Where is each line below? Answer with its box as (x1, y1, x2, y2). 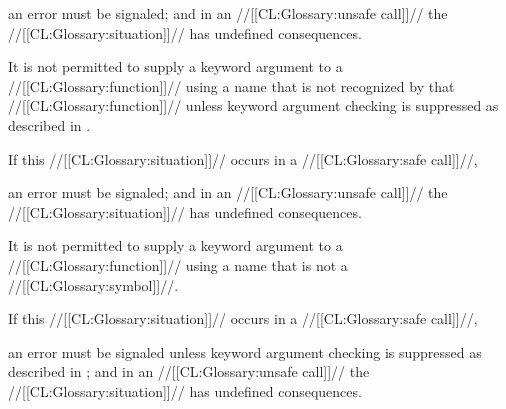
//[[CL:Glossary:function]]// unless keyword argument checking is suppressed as (8, 95, 499, 116)
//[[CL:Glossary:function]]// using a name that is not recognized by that (8, 75, 455, 96)
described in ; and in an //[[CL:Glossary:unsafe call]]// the (8, 361, 370, 382)
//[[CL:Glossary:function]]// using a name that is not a (8, 254, 348, 275)
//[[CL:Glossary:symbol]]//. (8, 274, 179, 295)
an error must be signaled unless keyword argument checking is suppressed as (8, 341, 482, 362)
